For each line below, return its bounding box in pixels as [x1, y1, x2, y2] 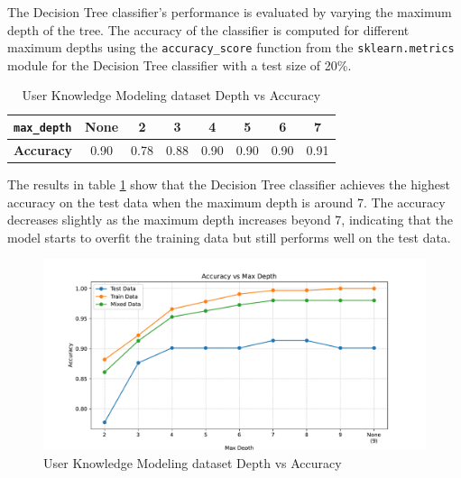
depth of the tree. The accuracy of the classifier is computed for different [7, 20, 410, 39]
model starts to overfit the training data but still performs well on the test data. [7, 227, 451, 246]
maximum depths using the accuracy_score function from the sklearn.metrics [7, 38, 455, 57]
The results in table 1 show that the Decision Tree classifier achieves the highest [7, 175, 450, 194]
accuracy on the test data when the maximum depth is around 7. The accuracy [7, 192, 446, 211]
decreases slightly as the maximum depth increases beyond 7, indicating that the [7, 210, 454, 229]
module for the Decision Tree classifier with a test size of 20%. [7, 55, 352, 74]
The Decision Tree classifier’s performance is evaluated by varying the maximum [7, 3, 452, 21]
